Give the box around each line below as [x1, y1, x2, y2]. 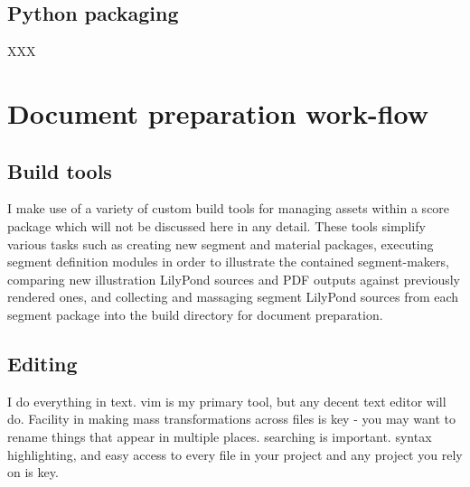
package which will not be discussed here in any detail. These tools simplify [7, 216, 426, 235]
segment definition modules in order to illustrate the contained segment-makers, [7, 252, 449, 271]
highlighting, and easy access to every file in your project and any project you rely [7, 445, 463, 464]
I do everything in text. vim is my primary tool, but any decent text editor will [7, 391, 446, 410]
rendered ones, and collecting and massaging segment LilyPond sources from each [7, 287, 459, 306]
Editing [7, 349, 78, 377]
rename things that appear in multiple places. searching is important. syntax [7, 426, 432, 445]
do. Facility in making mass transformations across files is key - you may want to [7, 409, 456, 428]
